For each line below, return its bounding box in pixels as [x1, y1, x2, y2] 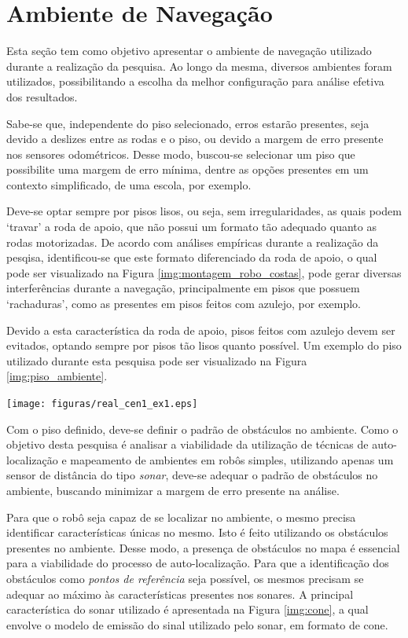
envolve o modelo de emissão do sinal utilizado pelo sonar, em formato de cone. [6, 616, 388, 632]
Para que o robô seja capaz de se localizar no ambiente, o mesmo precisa [6, 508, 356, 525]
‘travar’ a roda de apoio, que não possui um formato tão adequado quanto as [6, 218, 377, 235]
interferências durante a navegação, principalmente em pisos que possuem [6, 280, 360, 296]
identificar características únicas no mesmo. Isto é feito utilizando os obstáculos [6, 524, 388, 541]
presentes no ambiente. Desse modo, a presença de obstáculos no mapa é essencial [6, 539, 400, 555]
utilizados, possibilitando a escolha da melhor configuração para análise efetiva [6, 73, 384, 90]
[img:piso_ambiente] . [6, 368, 108, 384]
